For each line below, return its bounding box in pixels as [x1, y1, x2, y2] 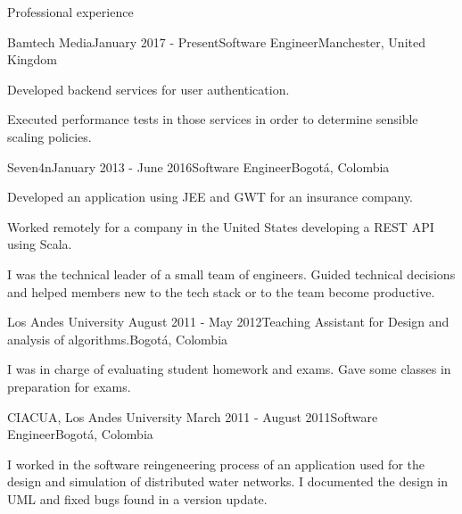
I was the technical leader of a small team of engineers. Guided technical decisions [7, 264, 456, 283]
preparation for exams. [7, 377, 131, 395]
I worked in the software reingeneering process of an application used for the [7, 454, 425, 473]
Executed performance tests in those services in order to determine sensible [7, 110, 418, 128]
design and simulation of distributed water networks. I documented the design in [7, 472, 449, 491]
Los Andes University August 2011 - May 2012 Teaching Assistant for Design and [7, 312, 450, 331]
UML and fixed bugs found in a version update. [7, 489, 268, 508]
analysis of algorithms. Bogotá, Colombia [7, 329, 228, 348]
